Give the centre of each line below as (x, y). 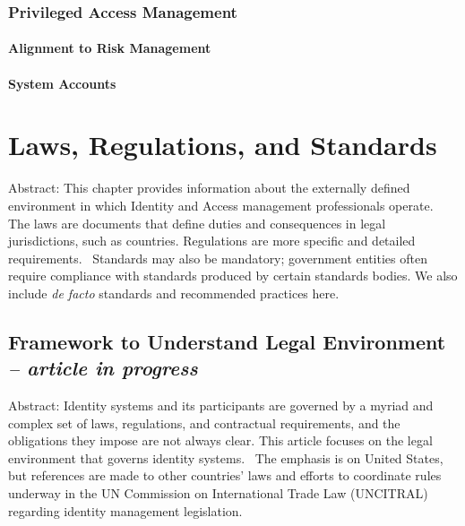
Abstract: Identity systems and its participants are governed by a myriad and (221, 405)
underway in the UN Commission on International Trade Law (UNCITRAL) (218, 493)
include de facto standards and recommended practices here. (174, 293)
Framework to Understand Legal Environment (227, 341)
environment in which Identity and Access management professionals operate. (221, 205)
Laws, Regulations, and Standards (223, 145)
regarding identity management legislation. (125, 510)
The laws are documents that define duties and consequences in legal (197, 223)
